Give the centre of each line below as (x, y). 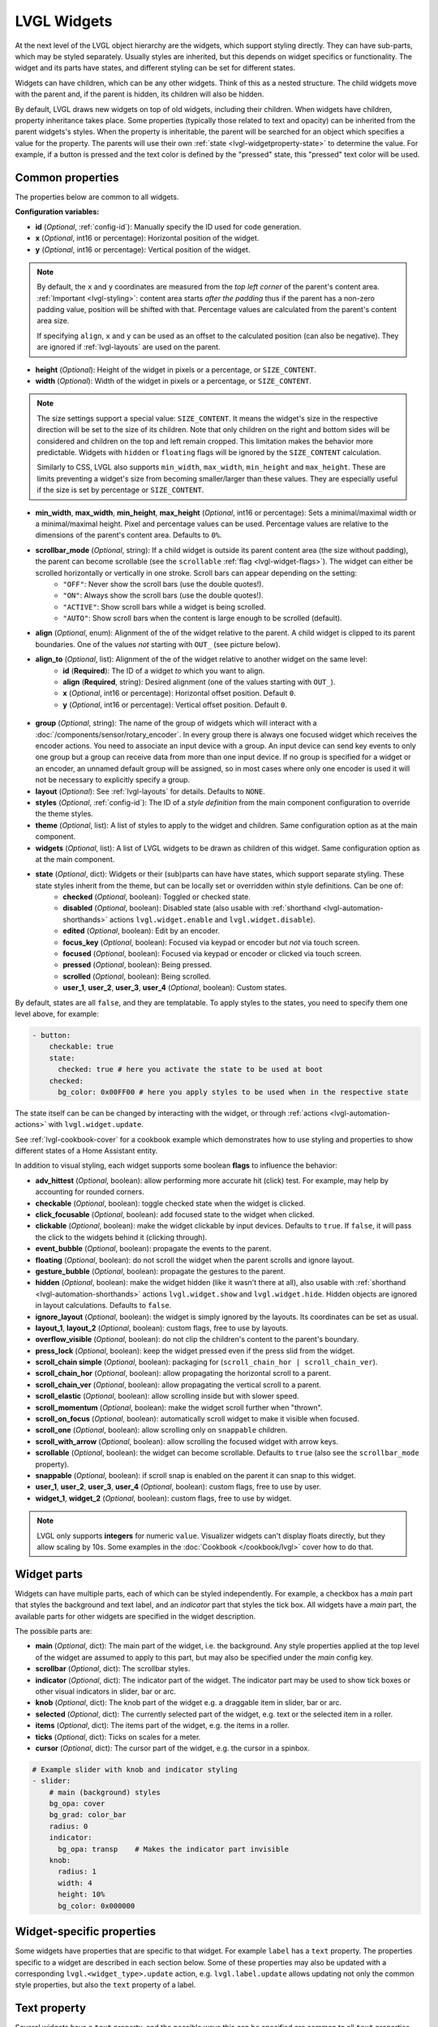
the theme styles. (64, 814)
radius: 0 (69, 1826)
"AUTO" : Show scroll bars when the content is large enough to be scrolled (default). (202, 618)
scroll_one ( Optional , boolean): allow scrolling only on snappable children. (161, 1430)
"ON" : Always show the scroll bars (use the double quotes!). (163, 595)
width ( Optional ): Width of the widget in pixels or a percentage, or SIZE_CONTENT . (174, 381)
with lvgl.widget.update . (96, 1125)
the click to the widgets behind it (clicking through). (121, 1237)
